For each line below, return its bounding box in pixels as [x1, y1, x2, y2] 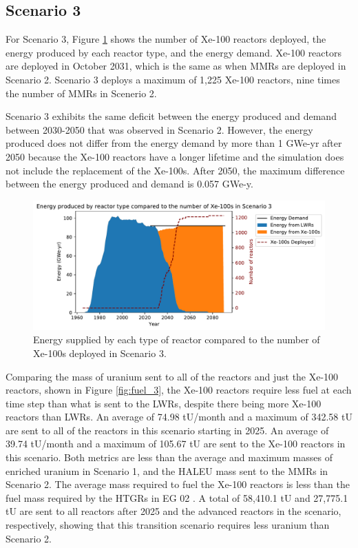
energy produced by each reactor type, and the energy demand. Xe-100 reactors [6, 45, 341, 59]
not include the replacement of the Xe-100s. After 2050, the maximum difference [6, 163, 345, 177]
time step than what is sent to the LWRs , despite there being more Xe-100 [6, 396, 322, 410]
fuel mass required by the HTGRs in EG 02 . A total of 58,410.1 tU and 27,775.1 [6, 490, 348, 505]
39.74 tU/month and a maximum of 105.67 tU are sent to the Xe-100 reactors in [6, 436, 346, 451]
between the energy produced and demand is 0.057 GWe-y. [6, 176, 253, 191]
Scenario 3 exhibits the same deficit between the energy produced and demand [6, 109, 337, 123]
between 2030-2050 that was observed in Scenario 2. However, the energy [6, 122, 313, 136]
